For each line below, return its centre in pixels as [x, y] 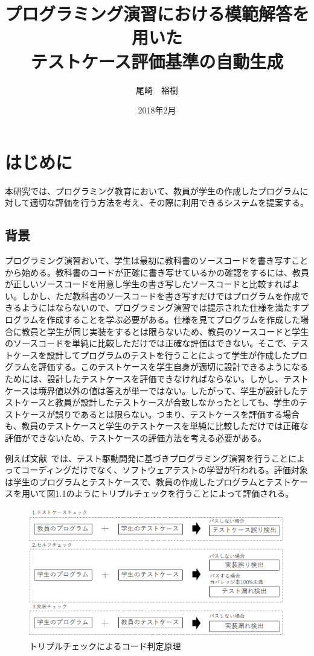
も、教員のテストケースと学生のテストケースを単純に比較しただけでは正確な [157, 426]
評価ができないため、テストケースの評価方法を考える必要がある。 [136, 437]
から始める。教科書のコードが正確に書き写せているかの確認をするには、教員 [157, 272]
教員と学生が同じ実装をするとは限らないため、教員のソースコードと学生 [165, 331]
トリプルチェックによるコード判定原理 [105, 646]
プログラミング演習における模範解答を [157, 14]
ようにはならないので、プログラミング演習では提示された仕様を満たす [161, 307]
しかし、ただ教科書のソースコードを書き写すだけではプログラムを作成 [161, 295]
